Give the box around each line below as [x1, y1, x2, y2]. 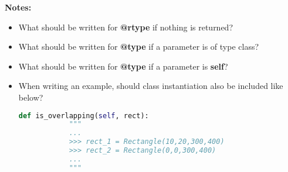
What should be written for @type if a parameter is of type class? [18, 40, 259, 53]
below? [18, 91, 43, 103]
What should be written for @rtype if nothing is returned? [18, 20, 233, 33]
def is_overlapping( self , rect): [18, 111, 149, 120]
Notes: [5, 1, 32, 13]
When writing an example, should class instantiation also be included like [18, 80, 283, 92]
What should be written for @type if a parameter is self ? [18, 60, 228, 72]
